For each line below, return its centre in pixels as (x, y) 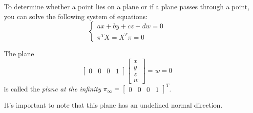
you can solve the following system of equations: (76, 16)
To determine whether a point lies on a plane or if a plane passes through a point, (127, 6)
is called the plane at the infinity (53, 88)
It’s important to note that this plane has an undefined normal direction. (113, 105)
